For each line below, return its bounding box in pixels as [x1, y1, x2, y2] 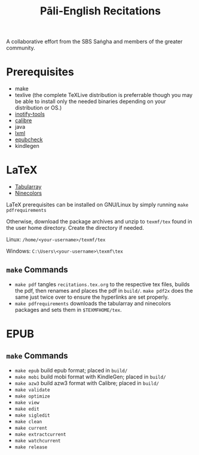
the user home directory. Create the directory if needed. [6, 225, 145, 232]
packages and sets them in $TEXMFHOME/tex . [14, 306, 123, 313]
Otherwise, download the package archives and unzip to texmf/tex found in [6, 218, 192, 225]
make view [14, 399, 40, 405]
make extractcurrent [14, 431, 66, 438]
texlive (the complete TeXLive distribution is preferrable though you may [14, 92, 193, 99]
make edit [14, 406, 40, 412]
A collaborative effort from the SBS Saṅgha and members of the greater [6, 38, 183, 45]
